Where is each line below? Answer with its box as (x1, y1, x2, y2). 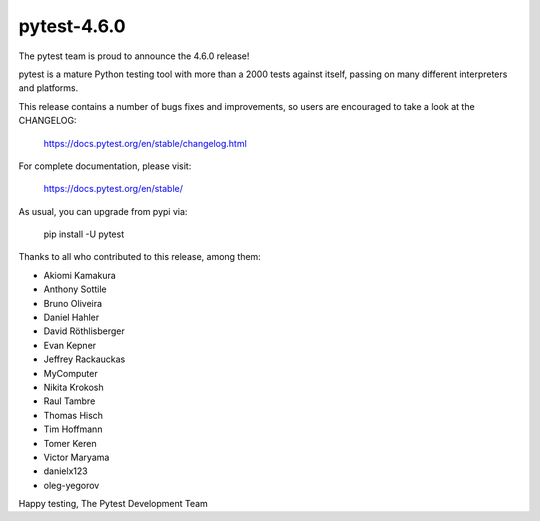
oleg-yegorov (43, 479, 100, 491)
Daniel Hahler (43, 311, 100, 324)
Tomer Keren (43, 437, 97, 449)
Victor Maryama (43, 451, 110, 463)
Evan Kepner (43, 339, 97, 351)
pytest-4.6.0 (18, 15, 126, 37)
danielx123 (43, 465, 89, 477)
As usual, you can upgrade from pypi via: (18, 205, 188, 217)
